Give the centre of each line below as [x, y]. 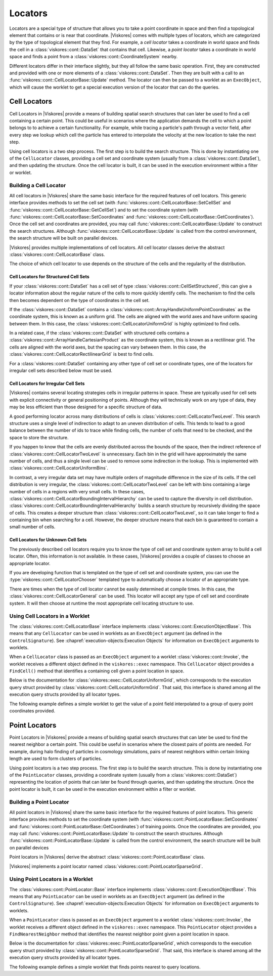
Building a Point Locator [39, 802]
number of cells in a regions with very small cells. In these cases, [77, 491]
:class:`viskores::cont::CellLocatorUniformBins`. [59, 468]
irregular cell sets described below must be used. [61, 371]
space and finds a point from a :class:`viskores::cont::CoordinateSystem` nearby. [94, 57]
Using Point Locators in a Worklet [51, 879]
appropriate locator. [30, 563]
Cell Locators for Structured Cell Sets [49, 277]
